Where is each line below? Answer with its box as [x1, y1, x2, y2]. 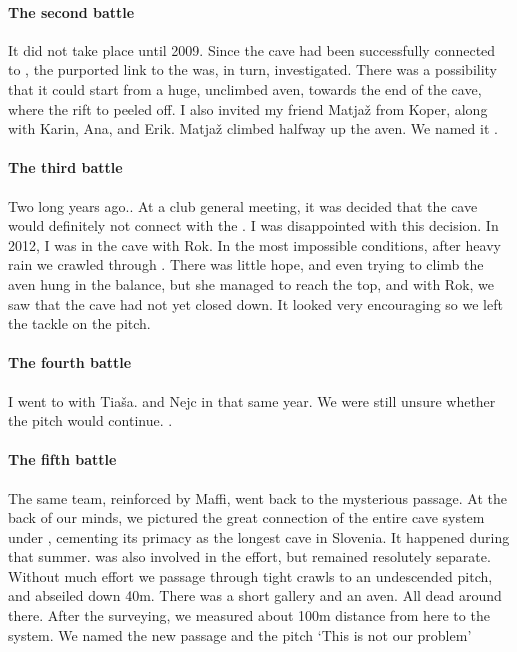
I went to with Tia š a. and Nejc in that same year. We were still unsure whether [8, 390, 496, 411]
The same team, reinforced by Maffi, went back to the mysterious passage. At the [8, 487, 507, 508]
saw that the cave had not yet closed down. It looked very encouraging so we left [8, 293, 503, 314]
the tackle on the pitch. [8, 313, 151, 334]
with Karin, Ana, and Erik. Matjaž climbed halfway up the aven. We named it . [8, 118, 498, 139]
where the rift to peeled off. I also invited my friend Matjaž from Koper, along [8, 98, 488, 119]
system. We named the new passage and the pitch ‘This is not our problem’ [8, 624, 472, 645]
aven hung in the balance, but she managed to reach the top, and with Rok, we [8, 273, 495, 294]
